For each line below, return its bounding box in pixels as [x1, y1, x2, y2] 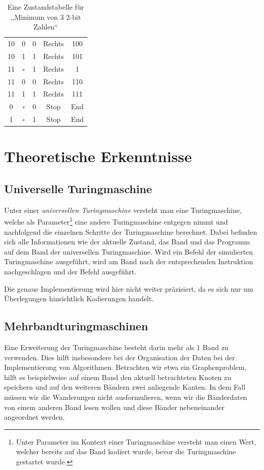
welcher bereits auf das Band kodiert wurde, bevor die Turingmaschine [16, 446, 236, 457]
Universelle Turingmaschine [4, 180, 152, 196]
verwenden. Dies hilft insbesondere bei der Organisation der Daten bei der [4, 352, 235, 362]
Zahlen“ [33, 21, 58, 32]
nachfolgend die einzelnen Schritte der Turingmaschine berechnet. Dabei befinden [4, 226, 257, 237]
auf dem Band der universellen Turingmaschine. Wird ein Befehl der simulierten [4, 246, 253, 257]
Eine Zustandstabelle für [7, 2, 84, 12]
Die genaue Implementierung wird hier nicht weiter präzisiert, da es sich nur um [4, 283, 253, 294]
